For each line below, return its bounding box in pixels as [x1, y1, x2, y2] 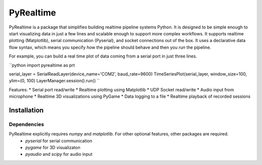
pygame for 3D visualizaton [25, 145, 81, 150]
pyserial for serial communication [25, 138, 92, 144]
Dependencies [9, 121, 45, 128]
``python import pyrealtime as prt [9, 62, 75, 68]
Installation [9, 106, 44, 114]
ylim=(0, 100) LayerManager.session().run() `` [9, 78, 100, 84]
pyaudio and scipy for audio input [25, 151, 93, 157]
